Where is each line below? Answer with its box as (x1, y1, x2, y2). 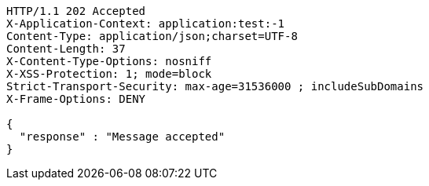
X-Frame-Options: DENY (6, 93, 146, 105)
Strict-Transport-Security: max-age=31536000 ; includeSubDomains (6, 80, 424, 93)
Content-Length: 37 (6, 42, 126, 55)
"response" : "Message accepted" (19, 130, 225, 143)
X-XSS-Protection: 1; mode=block (6, 67, 212, 80)
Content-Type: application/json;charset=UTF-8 (6, 30, 298, 42)
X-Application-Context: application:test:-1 (6, 17, 285, 30)
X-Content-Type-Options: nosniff (6, 55, 212, 67)
